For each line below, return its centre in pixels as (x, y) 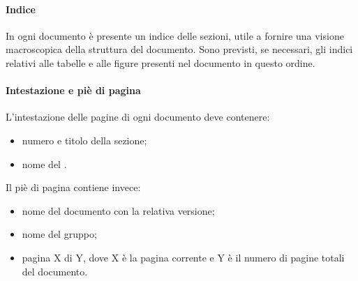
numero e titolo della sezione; (84, 140)
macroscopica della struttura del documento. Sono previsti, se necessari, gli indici (179, 49)
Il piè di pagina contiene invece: (73, 187)
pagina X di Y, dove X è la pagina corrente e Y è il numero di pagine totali (183, 257)
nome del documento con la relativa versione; (118, 210)
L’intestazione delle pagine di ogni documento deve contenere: (138, 117)
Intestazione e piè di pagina (73, 90)
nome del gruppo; (59, 234)
